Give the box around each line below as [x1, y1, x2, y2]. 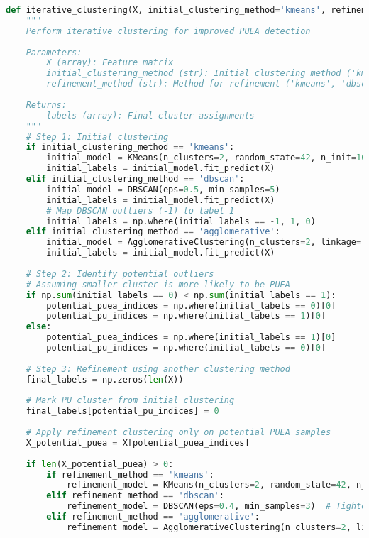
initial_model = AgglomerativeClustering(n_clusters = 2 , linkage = [46, 237, 362, 248]
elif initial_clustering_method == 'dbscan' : [26, 174, 245, 184]
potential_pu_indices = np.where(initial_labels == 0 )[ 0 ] [46, 343, 326, 353]
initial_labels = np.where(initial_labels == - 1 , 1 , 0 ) [46, 216, 316, 226]
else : [26, 322, 52, 332]
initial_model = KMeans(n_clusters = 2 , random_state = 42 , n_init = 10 [46, 153, 367, 163]
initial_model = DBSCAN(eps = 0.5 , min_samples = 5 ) [46, 184, 280, 194]
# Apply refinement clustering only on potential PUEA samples [26, 427, 331, 437]
